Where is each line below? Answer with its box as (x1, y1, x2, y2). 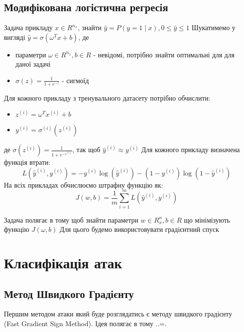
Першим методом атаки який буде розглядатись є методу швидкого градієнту (4, 309, 232, 319)
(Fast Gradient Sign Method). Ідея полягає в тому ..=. (4, 318, 167, 328)
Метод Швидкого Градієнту (4, 286, 134, 301)
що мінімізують (184, 214, 230, 225)
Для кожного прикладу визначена (141, 144, 240, 155)
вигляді (4, 32, 25, 42)
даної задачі (15, 59, 51, 69)
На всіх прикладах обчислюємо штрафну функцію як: (4, 179, 163, 190)
